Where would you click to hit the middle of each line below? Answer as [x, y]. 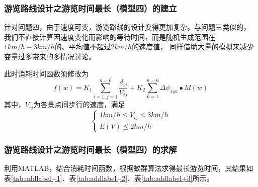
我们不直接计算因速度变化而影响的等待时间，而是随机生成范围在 [110, 36]
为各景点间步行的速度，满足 [79, 104]
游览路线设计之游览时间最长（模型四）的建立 [91, 8]
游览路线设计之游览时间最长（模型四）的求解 [91, 149]
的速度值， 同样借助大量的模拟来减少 [193, 46]
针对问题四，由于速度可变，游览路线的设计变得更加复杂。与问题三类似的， [127, 27]
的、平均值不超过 [83, 46]
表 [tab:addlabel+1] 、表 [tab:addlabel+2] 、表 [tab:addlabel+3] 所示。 [109, 178]
